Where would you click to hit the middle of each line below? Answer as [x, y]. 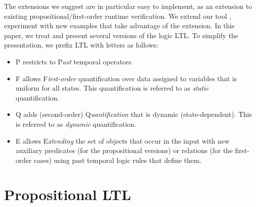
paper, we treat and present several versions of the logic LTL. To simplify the [121, 35]
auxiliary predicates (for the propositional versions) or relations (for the [124, 150]
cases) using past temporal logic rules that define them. [118, 160]
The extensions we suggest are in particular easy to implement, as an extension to [128, 6]
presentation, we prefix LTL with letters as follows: [81, 45]
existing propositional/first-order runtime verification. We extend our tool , [118, 16]
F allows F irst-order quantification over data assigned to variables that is [126, 78]
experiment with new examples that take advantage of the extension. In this [119, 26]
